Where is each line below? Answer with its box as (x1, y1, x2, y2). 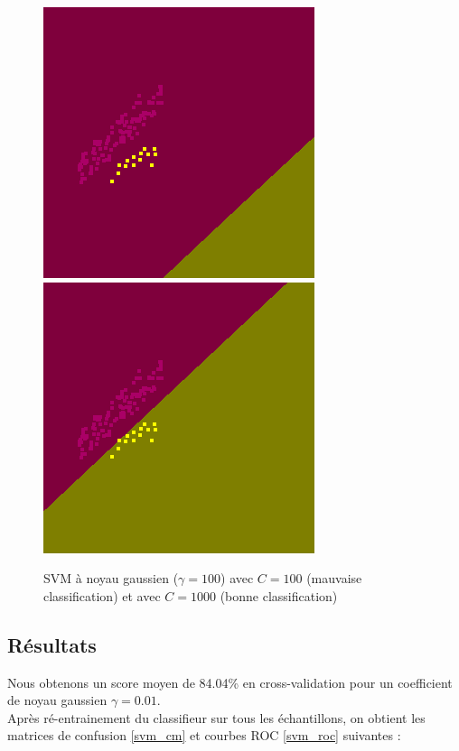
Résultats (7, 630, 97, 658)
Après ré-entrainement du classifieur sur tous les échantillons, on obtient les (7, 708, 426, 727)
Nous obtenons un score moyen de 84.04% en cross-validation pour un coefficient (7, 672, 453, 691)
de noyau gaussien (7, 691, 108, 709)
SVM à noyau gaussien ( (43, 569, 179, 588)
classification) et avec (43, 586, 161, 605)
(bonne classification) (220, 586, 338, 605)
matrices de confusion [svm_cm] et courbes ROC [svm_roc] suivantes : (7, 726, 401, 745)
